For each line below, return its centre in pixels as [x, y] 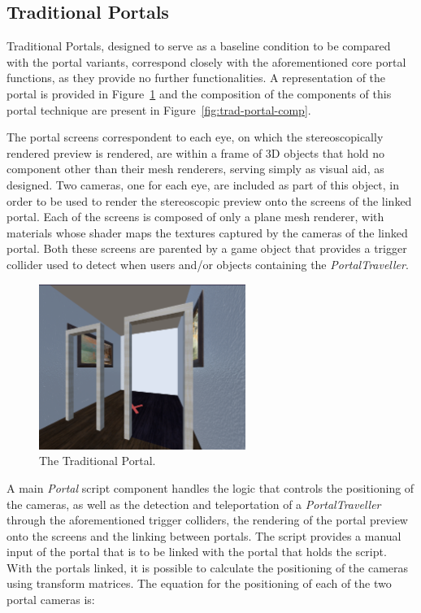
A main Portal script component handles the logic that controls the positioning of [210, 487]
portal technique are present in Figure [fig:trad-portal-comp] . [159, 109]
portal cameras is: [51, 600]
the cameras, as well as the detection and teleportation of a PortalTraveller [194, 504]
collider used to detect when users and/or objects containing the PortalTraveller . [208, 264]
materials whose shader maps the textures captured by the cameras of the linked [207, 232]
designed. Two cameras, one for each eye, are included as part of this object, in [203, 184]
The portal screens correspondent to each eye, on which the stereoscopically [195, 137]
